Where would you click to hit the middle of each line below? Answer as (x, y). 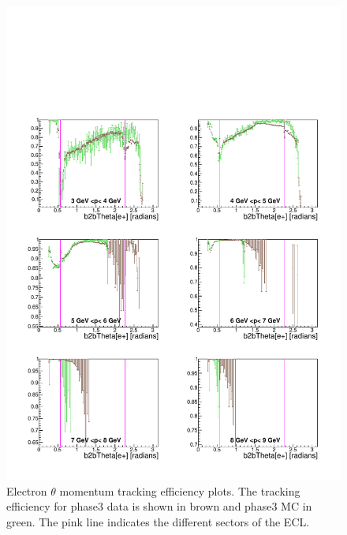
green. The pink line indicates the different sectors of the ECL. (158, 521)
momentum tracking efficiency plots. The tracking (180, 490)
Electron (27, 490)
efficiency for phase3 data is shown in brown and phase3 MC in (159, 506)
